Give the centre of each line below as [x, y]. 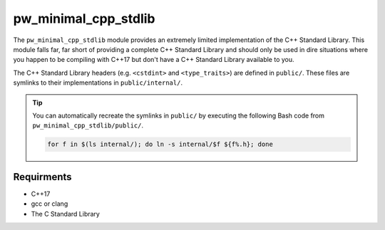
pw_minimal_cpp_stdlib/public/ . [88, 125]
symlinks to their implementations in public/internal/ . [98, 83]
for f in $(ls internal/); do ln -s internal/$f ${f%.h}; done [160, 145]
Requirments [42, 177]
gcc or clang [50, 204]
